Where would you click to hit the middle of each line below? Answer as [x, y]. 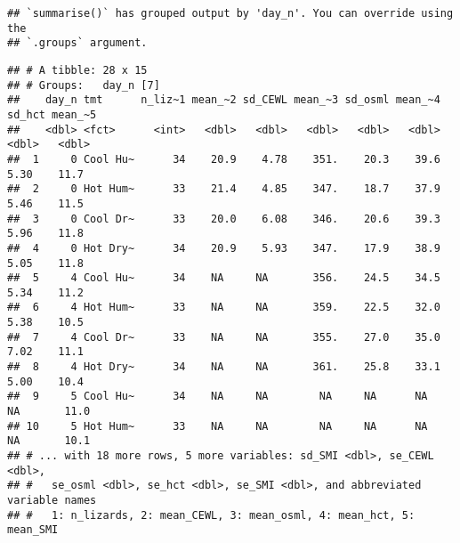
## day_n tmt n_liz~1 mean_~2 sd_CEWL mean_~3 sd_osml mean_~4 [224, 100]
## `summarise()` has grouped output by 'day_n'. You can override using [230, 13]
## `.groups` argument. [77, 43]
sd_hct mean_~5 [52, 114]
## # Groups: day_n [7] [84, 85]
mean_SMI [33, 530]
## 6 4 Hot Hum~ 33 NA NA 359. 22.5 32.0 [224, 308]
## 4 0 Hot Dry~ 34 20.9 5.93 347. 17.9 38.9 [224, 248]
